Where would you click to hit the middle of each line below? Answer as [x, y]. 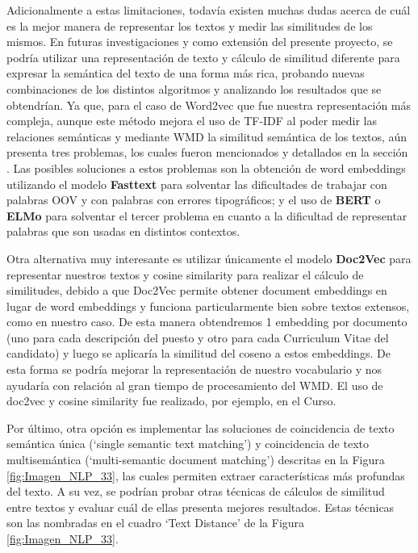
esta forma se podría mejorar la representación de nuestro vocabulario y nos [194, 369]
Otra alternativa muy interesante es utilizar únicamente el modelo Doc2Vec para [209, 258]
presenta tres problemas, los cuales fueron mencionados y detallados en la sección [207, 152]
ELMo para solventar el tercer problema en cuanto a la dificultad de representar [207, 215]
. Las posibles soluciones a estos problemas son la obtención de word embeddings [206, 168]
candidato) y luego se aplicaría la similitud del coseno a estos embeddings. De [199, 353]
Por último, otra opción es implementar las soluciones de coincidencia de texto [201, 427]
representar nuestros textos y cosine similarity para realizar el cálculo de [185, 274]
